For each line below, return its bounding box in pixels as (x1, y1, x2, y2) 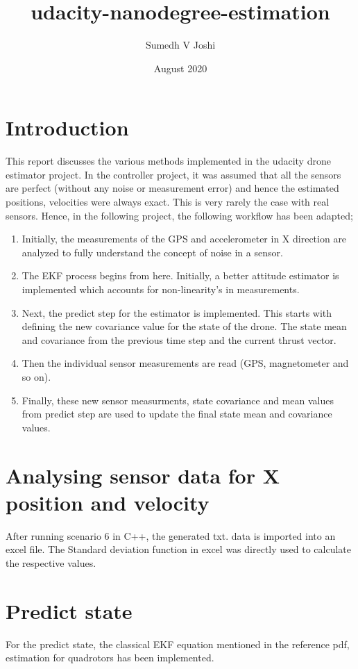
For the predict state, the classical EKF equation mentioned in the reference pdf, (6, 636, 350, 651)
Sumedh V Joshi (145, 38, 216, 52)
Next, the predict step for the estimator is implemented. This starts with (22, 305, 332, 320)
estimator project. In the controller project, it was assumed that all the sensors (6, 167, 341, 181)
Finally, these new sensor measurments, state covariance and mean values (22, 393, 334, 407)
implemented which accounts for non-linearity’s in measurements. (22, 282, 300, 296)
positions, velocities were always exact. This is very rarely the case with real (6, 195, 330, 209)
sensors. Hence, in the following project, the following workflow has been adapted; (6, 208, 353, 222)
